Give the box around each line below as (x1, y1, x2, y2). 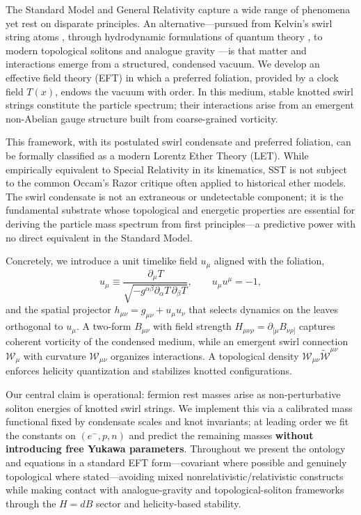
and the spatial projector (6, 302, 111, 317)
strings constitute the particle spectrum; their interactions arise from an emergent (6, 97, 354, 112)
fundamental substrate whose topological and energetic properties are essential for (6, 203, 355, 217)
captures (299, 319, 335, 333)
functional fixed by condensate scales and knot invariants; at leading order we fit (6, 414, 349, 429)
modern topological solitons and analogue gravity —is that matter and (6, 42, 307, 57)
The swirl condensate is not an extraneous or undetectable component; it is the (6, 189, 344, 203)
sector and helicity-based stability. (95, 496, 241, 510)
